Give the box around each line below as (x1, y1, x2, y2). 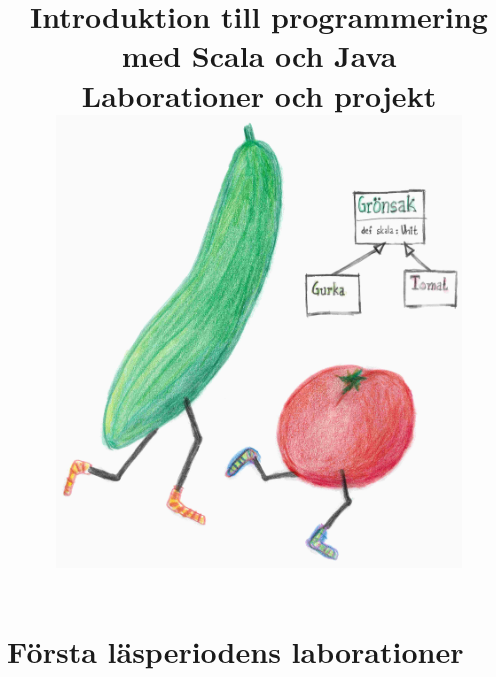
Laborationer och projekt (81, 74, 437, 115)
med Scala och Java (121, 35, 397, 76)
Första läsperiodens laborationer (7, 631, 464, 672)
